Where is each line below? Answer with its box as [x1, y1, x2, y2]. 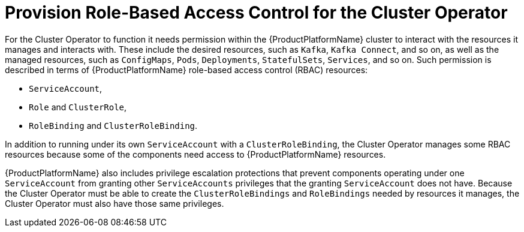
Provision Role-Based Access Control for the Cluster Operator [5, 2, 508, 23]
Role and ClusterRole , [29, 101, 127, 112]
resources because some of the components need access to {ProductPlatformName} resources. [5, 149, 386, 159]
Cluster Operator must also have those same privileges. [5, 198, 224, 209]
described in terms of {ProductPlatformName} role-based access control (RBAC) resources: [5, 64, 368, 75]
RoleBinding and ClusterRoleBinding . [29, 120, 198, 131]
